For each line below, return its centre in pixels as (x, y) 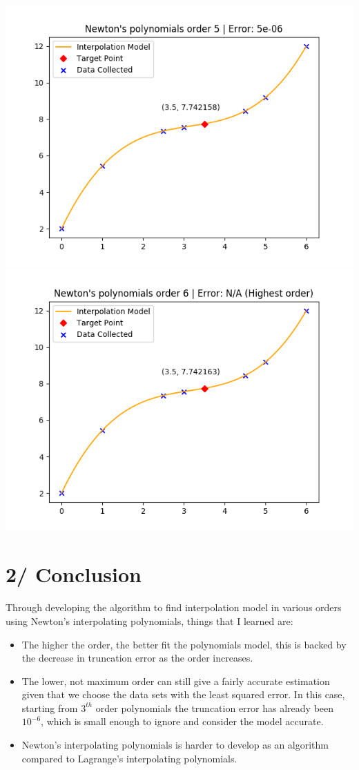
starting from (50, 708)
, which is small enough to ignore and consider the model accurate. (182, 721)
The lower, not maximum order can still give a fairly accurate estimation (176, 681)
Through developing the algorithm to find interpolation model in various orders (174, 607)
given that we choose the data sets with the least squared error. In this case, (183, 694)
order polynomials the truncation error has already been (215, 708)
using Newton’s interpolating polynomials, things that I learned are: (149, 620)
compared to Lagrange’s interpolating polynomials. (129, 758)
